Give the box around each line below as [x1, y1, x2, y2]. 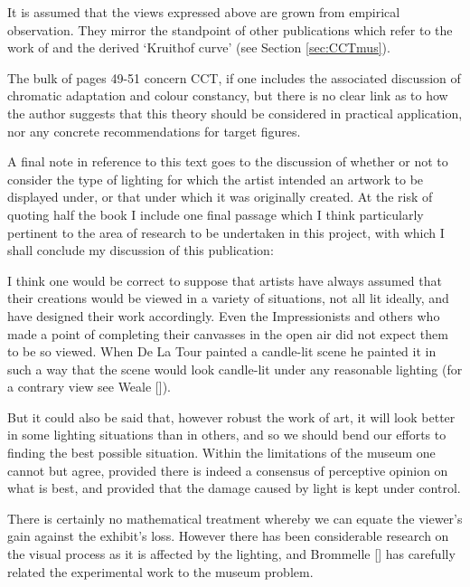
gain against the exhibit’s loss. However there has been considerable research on [7, 526, 449, 545]
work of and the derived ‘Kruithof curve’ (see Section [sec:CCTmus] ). [7, 38, 390, 57]
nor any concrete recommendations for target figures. [7, 121, 301, 140]
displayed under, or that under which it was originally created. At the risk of [7, 187, 433, 206]
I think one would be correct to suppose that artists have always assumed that [7, 270, 442, 289]
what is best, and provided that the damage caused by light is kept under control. [7, 478, 461, 497]
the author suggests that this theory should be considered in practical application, [7, 103, 463, 122]
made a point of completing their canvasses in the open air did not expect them [7, 324, 448, 343]
